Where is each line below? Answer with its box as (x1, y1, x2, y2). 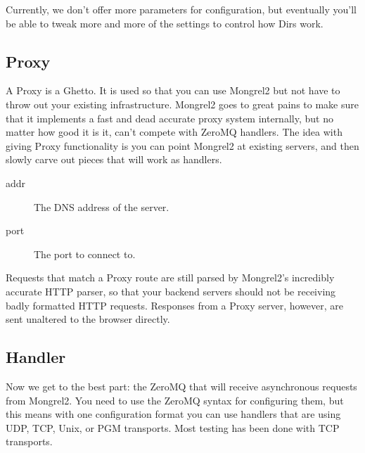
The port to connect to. (34, 246, 136, 261)
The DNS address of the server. (34, 199, 169, 214)
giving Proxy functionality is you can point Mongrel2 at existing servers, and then (6, 138, 359, 153)
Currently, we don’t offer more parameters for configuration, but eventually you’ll (6, 2, 357, 16)
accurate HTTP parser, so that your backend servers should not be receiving (6, 283, 336, 298)
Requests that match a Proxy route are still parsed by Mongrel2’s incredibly (6, 270, 335, 285)
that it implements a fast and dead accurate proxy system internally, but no (6, 110, 333, 125)
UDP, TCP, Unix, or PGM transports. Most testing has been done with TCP (6, 420, 340, 435)
